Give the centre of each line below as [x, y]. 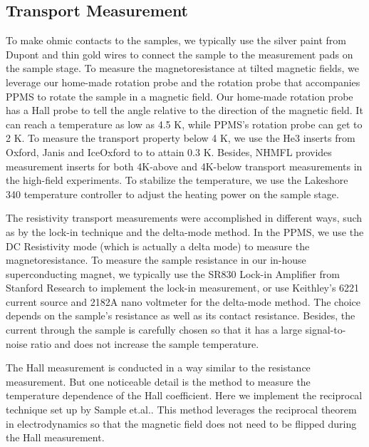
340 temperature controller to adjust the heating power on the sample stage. [172, 194]
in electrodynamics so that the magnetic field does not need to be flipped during [181, 423]
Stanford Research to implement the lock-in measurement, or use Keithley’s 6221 [183, 288]
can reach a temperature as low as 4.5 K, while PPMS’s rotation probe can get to [184, 124]
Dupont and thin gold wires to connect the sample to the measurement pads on [180, 54]
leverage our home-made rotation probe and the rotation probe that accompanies [183, 82]
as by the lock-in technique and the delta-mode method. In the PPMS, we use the [185, 231]
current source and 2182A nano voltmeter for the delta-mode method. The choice [183, 301]
